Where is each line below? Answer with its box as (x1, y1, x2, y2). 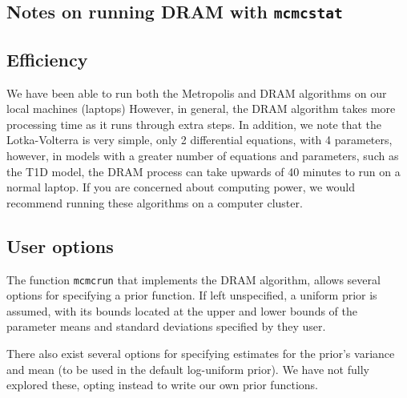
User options (6, 233, 114, 258)
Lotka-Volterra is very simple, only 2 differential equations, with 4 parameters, (6, 131, 393, 148)
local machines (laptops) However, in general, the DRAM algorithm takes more (6, 100, 396, 117)
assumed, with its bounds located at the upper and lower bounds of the (6, 302, 357, 319)
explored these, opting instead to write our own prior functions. (6, 376, 318, 393)
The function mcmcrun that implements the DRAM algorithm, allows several (6, 271, 381, 287)
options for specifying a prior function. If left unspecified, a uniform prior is (6, 287, 377, 304)
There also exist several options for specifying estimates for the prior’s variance (6, 344, 395, 361)
